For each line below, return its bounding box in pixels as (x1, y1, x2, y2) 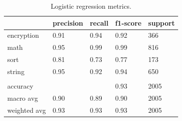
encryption (7, 30, 39, 40)
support (148, 17, 175, 28)
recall (90, 17, 109, 28)
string (7, 66, 25, 76)
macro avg (7, 92, 38, 103)
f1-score (115, 17, 142, 28)
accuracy (7, 81, 34, 91)
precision (53, 17, 83, 28)
